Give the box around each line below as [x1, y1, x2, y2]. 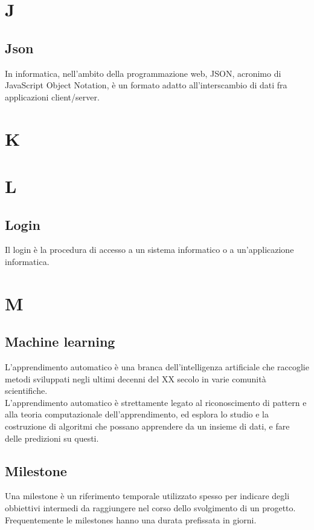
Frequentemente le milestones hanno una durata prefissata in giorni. [5, 513, 257, 526]
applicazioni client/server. [5, 90, 100, 103]
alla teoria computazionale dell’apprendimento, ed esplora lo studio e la [5, 408, 269, 420]
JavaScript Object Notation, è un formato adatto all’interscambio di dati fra [5, 79, 287, 91]
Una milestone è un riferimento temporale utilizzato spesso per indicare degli [5, 489, 290, 502]
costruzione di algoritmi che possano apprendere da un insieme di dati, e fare [5, 420, 290, 433]
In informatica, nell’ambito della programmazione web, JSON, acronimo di [5, 67, 281, 79]
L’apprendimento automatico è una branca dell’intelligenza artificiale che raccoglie [5, 361, 309, 373]
